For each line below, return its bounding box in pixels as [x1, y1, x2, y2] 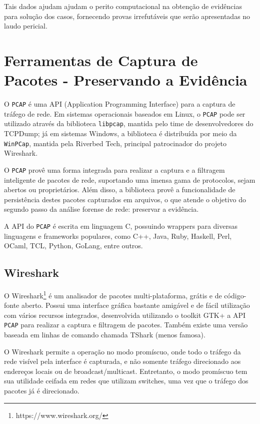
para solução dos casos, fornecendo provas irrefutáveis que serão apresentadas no [4, 11, 250, 21]
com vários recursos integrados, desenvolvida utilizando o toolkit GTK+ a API [4, 309, 246, 320]
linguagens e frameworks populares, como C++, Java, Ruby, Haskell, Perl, [4, 230, 232, 241]
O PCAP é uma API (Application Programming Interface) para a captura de [4, 99, 235, 109]
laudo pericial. [4, 21, 47, 31]
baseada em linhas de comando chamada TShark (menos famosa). [4, 329, 205, 340]
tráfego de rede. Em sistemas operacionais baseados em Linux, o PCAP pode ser [4, 108, 245, 119]
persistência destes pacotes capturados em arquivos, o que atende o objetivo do [4, 194, 246, 204]
